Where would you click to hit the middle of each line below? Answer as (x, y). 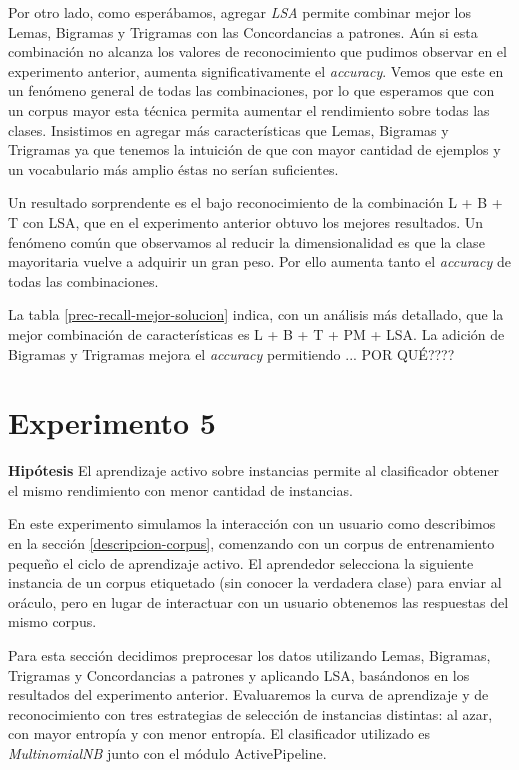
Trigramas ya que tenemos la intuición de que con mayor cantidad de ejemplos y (254, 149)
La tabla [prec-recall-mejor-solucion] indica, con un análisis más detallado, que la (256, 314)
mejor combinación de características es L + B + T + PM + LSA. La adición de (256, 333)
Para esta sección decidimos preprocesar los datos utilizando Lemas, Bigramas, (249, 654)
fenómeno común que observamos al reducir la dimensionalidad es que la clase (246, 241)
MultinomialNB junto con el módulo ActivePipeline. (167, 752)
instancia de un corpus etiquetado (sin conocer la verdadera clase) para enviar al (255, 582)
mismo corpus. (52, 621)
